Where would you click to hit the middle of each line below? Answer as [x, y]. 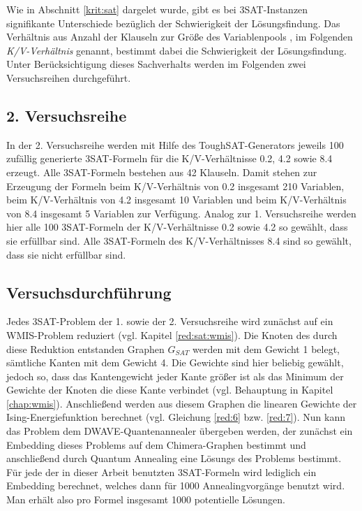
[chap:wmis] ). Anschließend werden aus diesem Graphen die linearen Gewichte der [182, 403]
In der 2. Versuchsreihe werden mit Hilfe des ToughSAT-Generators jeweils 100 [175, 144]
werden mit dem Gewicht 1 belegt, [266, 348]
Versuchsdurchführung [89, 292]
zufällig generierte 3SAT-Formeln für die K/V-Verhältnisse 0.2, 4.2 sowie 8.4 [169, 158]
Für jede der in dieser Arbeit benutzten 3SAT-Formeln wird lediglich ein [161, 472]
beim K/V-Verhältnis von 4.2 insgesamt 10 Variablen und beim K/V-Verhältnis [176, 200]
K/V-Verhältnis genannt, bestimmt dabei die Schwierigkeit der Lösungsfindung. [176, 50]
